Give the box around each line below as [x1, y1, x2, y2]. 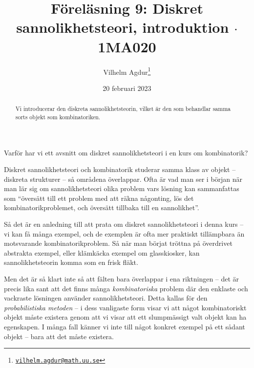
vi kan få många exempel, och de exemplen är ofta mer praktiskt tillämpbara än [4, 228, 245, 238]
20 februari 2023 [103, 83, 151, 93]
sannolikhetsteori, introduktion [16, 17, 229, 37]
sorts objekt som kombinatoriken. [15, 112, 101, 121]
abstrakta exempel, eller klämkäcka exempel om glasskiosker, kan [4, 247, 200, 258]
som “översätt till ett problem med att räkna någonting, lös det [4, 193, 194, 203]
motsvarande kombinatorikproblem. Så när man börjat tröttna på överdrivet [4, 238, 233, 248]
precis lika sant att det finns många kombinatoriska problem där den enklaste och [4, 283, 248, 293]
